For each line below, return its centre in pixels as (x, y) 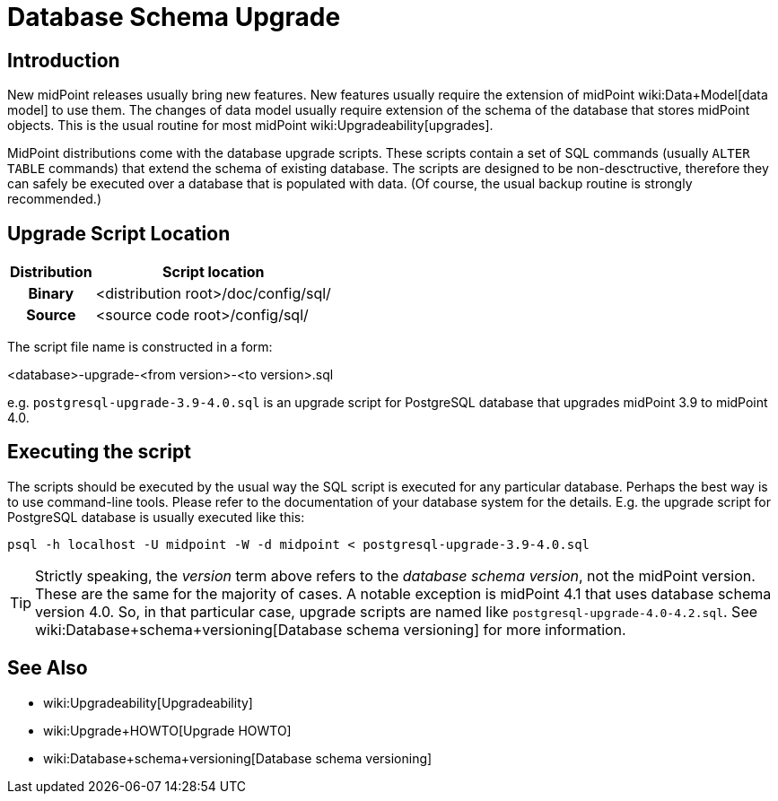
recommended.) (54, 199)
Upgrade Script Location (119, 233)
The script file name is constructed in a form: (140, 347)
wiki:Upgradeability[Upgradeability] (148, 702)
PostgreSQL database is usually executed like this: (156, 517)
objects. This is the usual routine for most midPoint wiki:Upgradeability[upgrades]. (250, 126)
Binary (51, 294)
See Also (48, 668)
